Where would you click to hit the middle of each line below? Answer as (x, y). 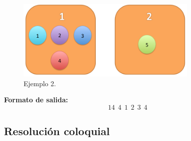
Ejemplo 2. (40, 83)
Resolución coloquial (57, 131)
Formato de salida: (36, 100)
